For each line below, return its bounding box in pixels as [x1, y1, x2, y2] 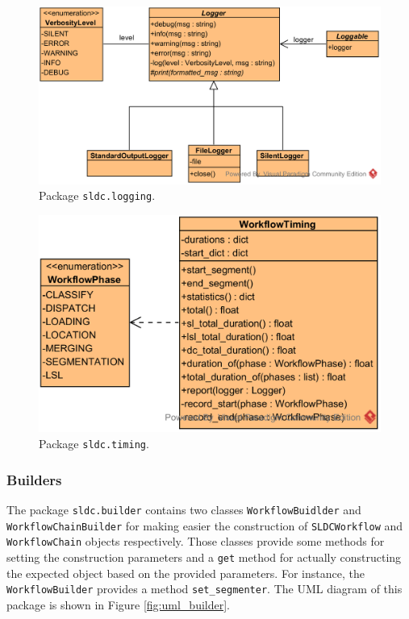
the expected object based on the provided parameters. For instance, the [6, 564, 365, 581]
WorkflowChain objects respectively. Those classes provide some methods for [6, 533, 385, 550]
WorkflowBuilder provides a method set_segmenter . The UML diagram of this [6, 580, 403, 597]
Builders [6, 469, 62, 489]
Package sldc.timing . [39, 435, 149, 452]
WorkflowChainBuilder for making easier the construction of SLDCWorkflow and [6, 517, 403, 534]
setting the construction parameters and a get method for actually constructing [6, 548, 402, 565]
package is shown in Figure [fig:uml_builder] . [6, 596, 230, 613]
